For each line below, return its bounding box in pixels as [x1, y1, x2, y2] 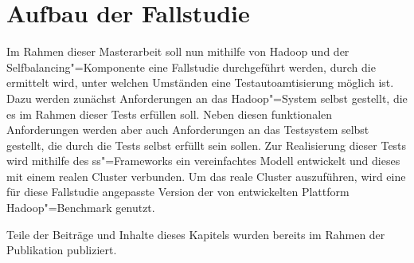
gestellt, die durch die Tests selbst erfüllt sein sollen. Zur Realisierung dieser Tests [6, 136, 407, 153]
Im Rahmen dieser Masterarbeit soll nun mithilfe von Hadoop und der [6, 43, 350, 60]
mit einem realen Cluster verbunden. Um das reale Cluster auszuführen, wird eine [6, 167, 406, 184]
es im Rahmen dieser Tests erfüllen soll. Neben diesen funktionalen [6, 105, 333, 122]
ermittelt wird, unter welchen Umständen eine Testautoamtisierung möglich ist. [6, 74, 394, 91]
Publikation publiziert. [6, 241, 117, 258]
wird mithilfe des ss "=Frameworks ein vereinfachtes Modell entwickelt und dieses [6, 152, 400, 169]
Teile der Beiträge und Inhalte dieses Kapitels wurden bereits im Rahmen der [6, 226, 385, 242]
